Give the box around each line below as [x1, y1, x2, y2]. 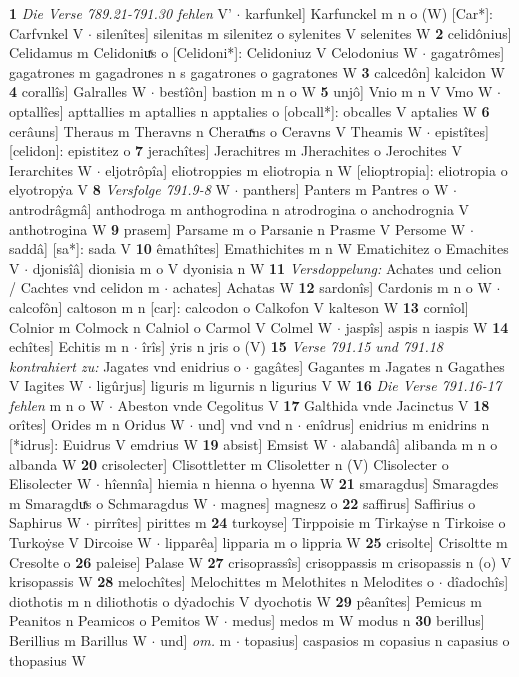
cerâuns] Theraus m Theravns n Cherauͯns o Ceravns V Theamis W [9, 120, 422, 141]
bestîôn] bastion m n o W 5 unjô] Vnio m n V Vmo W [159, 81, 493, 102]
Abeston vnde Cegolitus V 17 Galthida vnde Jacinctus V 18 [117, 394, 490, 415]
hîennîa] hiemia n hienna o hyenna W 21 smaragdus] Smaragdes [104, 473, 499, 494]
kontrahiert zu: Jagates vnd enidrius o [9, 355, 241, 376]
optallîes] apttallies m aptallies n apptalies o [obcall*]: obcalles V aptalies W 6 [9, 100, 490, 121]
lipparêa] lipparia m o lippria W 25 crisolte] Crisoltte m [164, 532, 508, 553]
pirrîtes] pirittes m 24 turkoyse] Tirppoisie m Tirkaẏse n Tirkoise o [94, 512, 506, 533]
